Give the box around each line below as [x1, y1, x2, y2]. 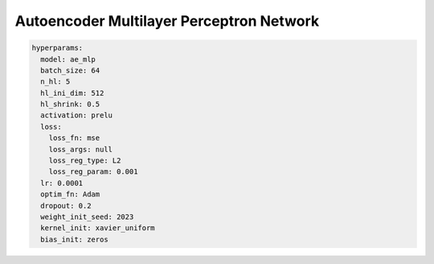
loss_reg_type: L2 [48, 156, 121, 165]
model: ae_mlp [40, 55, 96, 64]
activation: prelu [40, 111, 113, 120]
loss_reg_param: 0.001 [48, 167, 138, 176]
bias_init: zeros [40, 234, 108, 244]
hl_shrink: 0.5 [40, 100, 100, 109]
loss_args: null [48, 145, 113, 154]
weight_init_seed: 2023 [40, 212, 134, 221]
